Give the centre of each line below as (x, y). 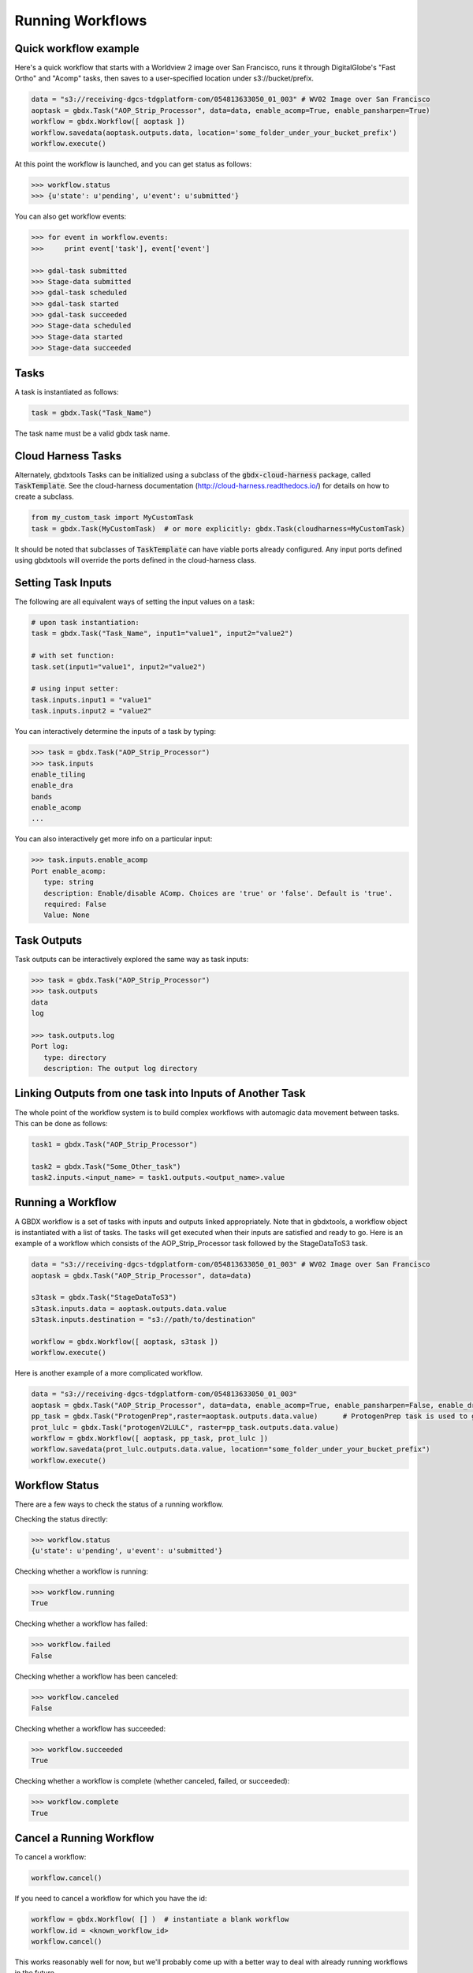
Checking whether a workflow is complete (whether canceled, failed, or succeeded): (152, 1781)
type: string (69, 882)
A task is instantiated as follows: (67, 391)
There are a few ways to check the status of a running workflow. (119, 1504)
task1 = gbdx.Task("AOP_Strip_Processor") (114, 1144)
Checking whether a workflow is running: (82, 1571)
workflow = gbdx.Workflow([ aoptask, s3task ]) (125, 1342)
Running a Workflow (66, 1202)
